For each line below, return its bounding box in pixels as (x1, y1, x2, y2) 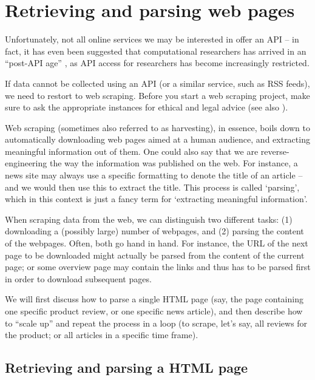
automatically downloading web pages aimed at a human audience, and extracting (5, 133, 310, 146)
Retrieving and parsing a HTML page (5, 358, 248, 377)
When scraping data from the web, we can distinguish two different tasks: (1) (5, 212, 293, 225)
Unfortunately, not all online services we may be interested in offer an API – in (5, 33, 299, 46)
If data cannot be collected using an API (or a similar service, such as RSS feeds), (5, 76, 310, 89)
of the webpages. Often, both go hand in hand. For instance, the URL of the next (5, 237, 308, 249)
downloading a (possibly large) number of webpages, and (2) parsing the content (5, 225, 304, 237)
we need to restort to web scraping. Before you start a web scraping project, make (5, 89, 310, 101)
